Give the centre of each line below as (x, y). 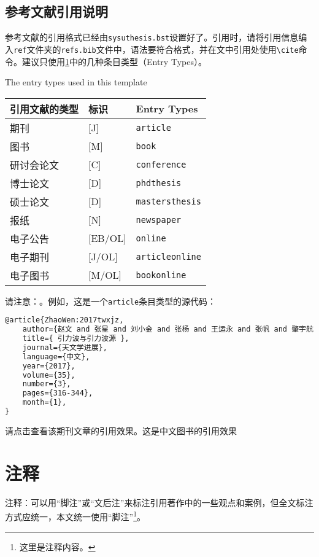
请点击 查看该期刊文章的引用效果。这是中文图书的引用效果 (121, 430)
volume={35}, (49, 375)
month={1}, (44, 403)
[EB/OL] (107, 238)
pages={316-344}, (58, 393)
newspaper (159, 220)
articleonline (168, 256)
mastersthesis (168, 201)
